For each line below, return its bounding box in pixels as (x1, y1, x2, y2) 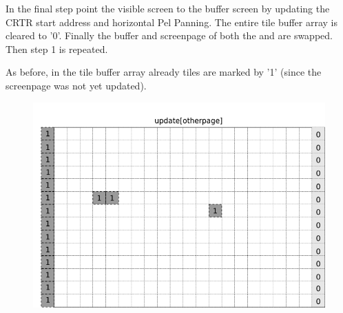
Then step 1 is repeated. (6, 41, 108, 56)
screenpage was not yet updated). (6, 78, 147, 92)
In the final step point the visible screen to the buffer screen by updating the (6, 1, 330, 15)
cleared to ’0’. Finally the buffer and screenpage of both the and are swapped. (6, 28, 333, 43)
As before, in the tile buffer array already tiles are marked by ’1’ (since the (6, 65, 322, 79)
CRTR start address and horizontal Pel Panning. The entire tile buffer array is (6, 14, 338, 29)
